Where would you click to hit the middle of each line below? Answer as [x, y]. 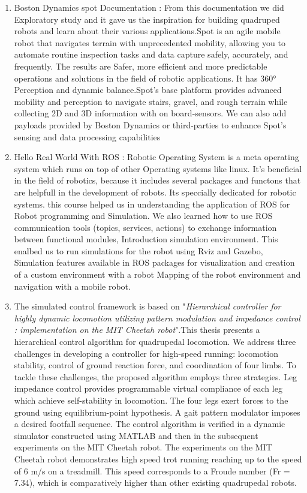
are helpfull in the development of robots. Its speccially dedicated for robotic [155, 192]
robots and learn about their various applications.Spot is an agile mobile [147, 31]
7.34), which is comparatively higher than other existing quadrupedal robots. [155, 483]
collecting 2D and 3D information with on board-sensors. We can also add [150, 113]
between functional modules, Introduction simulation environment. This [146, 239]
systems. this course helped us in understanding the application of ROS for [152, 204]
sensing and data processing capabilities [87, 136]
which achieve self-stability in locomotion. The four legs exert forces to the [151, 400]
